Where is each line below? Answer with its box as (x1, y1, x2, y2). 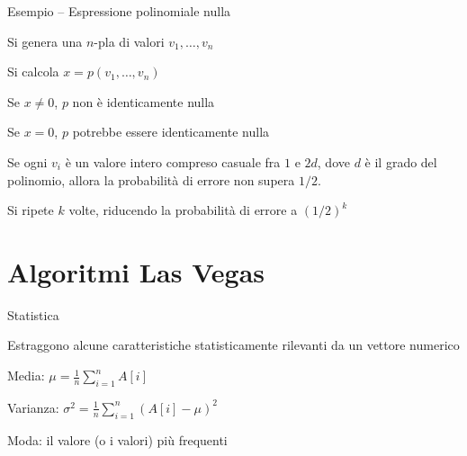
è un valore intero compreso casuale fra (65, 152, 281, 171)
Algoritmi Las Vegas (7, 253, 265, 290)
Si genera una (7, 31, 83, 50)
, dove (317, 152, 350, 171)
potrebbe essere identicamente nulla (72, 122, 270, 141)
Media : (7, 366, 45, 385)
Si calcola (7, 62, 59, 81)
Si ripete (7, 201, 54, 219)
